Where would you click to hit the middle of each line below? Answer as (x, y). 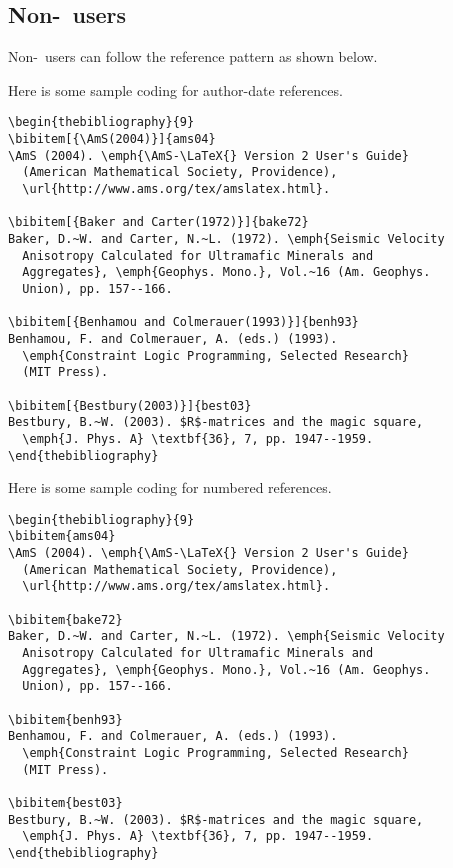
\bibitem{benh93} (65, 719)
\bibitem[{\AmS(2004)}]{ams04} (112, 139)
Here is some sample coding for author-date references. (175, 89)
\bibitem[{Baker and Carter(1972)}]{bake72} (158, 222)
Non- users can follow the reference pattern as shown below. (193, 56)
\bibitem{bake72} (65, 619)
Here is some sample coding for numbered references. (170, 487)
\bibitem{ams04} (62, 536)
